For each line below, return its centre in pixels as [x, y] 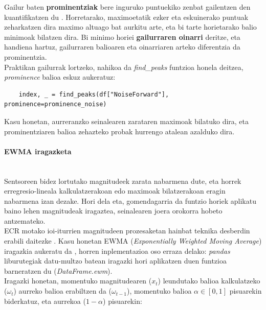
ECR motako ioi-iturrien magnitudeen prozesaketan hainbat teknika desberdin [127, 231]
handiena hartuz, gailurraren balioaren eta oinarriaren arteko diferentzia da [122, 47]
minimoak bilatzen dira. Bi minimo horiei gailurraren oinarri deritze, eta [122, 37]
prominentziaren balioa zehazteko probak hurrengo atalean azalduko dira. [119, 131]
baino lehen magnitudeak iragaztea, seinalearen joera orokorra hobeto [113, 211]
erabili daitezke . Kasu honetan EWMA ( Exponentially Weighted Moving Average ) [133, 241]
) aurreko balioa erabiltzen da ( [62, 291]
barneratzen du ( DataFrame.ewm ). [58, 270]
